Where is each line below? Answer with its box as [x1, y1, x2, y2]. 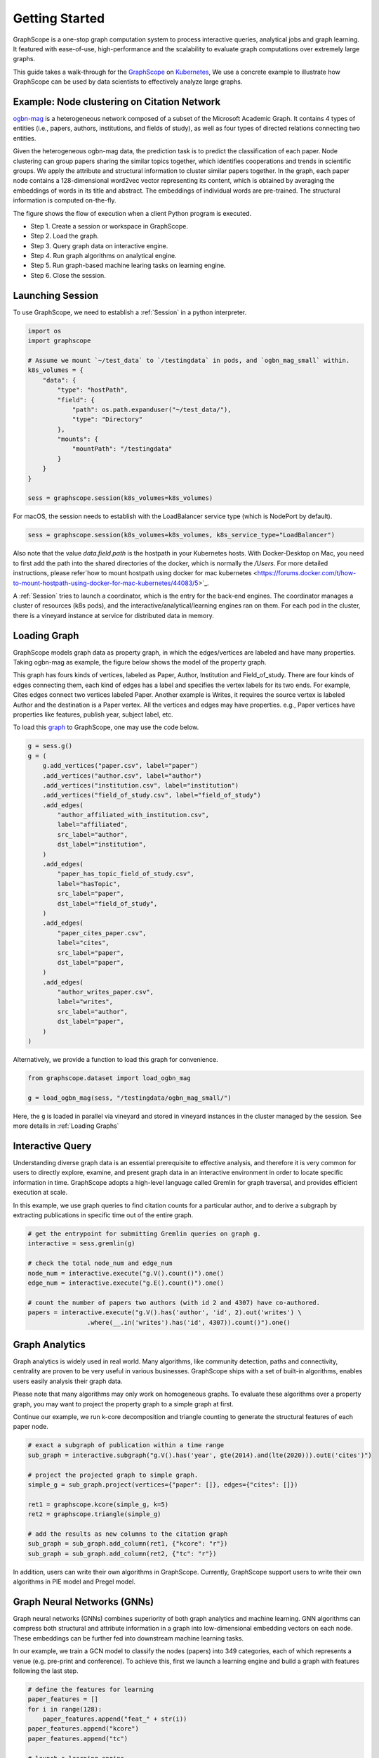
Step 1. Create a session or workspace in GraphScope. [30, 222, 189, 230]
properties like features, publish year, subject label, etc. [13, 710, 173, 719]
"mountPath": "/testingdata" [72, 445, 173, 453]
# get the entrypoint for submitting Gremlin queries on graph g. [27, 1230, 261, 1238]
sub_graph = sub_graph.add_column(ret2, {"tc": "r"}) [27, 1549, 217, 1558]
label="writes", [57, 998, 114, 1006]
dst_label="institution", [57, 840, 147, 849]
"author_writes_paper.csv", [57, 988, 154, 996]
